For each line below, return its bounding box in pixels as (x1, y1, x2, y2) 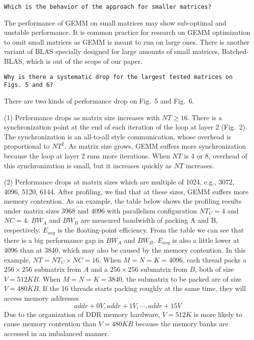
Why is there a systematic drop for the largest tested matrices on (4, 73, 233, 80)
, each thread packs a (182, 254, 247, 264)
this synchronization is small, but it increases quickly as (4, 160, 172, 170)
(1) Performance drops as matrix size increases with (4, 112, 160, 122)
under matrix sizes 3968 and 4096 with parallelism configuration (4, 205, 197, 215)
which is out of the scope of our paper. (26, 56, 142, 66)
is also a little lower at (172, 235, 240, 245)
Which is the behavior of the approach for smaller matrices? (4, 3, 212, 10)
